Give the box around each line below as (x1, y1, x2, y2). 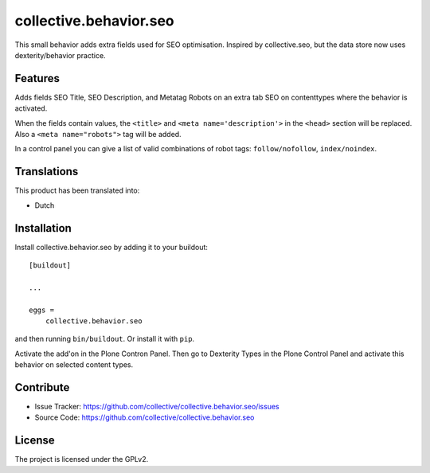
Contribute (14, 381, 70, 394)
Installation (14, 221, 72, 235)
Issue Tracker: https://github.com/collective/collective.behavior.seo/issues (34, 402, 279, 412)
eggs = (29, 305, 55, 315)
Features (14, 72, 60, 85)
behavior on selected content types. (14, 360, 134, 369)
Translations (14, 165, 79, 178)
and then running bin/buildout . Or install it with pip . (14, 334, 195, 344)
